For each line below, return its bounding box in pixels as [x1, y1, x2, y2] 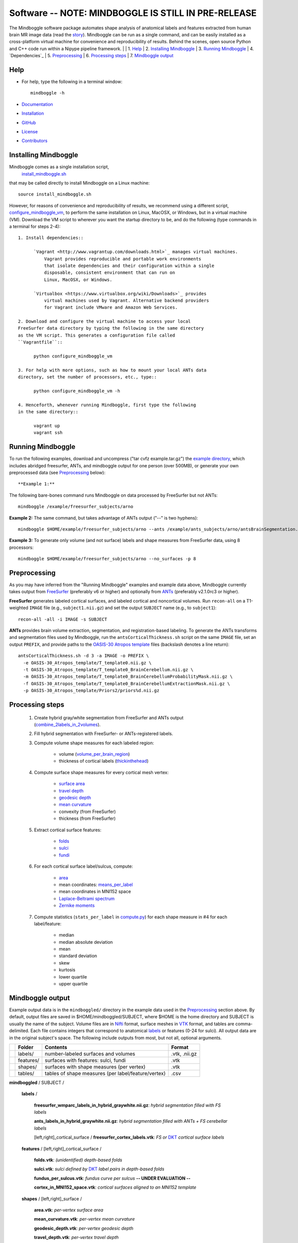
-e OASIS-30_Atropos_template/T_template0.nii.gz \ [23, 660, 151, 666]
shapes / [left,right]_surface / [21, 1196, 82, 1202]
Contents [45, 1044, 68, 1051]
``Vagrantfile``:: [18, 340, 63, 345]
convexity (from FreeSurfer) [59, 808, 116, 814]
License [21, 128, 38, 134]
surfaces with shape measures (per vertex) [45, 1063, 146, 1070]
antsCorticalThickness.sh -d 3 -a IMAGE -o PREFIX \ [18, 653, 149, 659]
